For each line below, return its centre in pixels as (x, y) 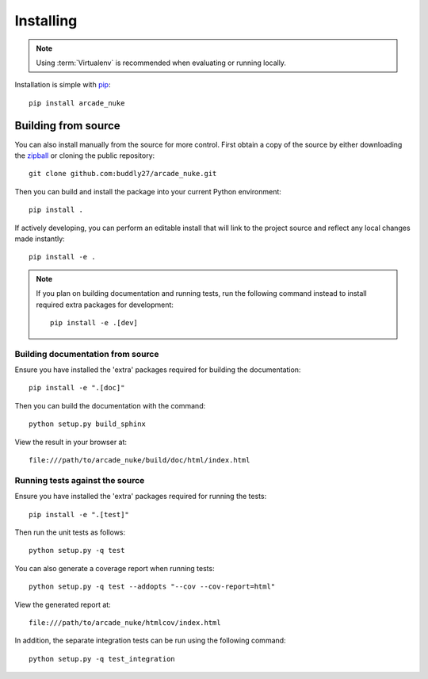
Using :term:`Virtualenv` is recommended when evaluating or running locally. (161, 63)
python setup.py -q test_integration (102, 659)
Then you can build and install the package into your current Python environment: (148, 191)
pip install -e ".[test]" (79, 514)
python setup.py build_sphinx (88, 424)
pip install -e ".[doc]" (77, 388)
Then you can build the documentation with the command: (110, 405)
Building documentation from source (87, 354)
